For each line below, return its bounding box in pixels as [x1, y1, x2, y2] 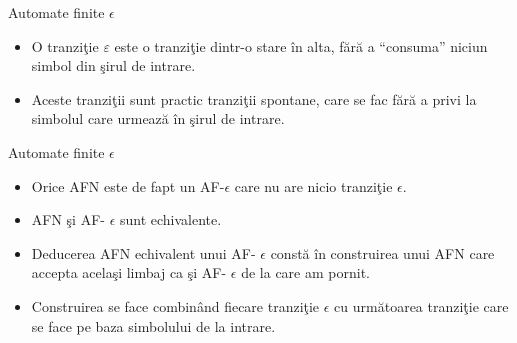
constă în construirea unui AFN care [270, 242, 495, 263]
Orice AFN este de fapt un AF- [31, 175, 225, 196]
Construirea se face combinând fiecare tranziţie [31, 295, 320, 316]
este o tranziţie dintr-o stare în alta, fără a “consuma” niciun [114, 35, 488, 56]
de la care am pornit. [241, 262, 370, 283]
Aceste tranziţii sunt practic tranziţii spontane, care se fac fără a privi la [31, 88, 477, 109]
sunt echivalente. [119, 209, 222, 230]
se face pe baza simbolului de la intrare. [31, 315, 276, 336]
